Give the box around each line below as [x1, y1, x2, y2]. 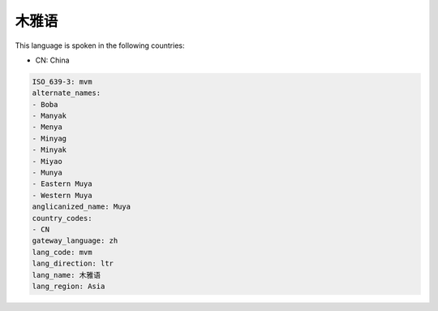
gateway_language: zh [32, 236, 118, 245]
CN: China [35, 55, 70, 65]
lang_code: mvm [32, 248, 92, 257]
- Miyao [32, 157, 62, 166]
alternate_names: [32, 89, 101, 97]
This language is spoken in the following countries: [15, 41, 185, 50]
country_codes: [32, 214, 92, 222]
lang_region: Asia [32, 281, 105, 291]
